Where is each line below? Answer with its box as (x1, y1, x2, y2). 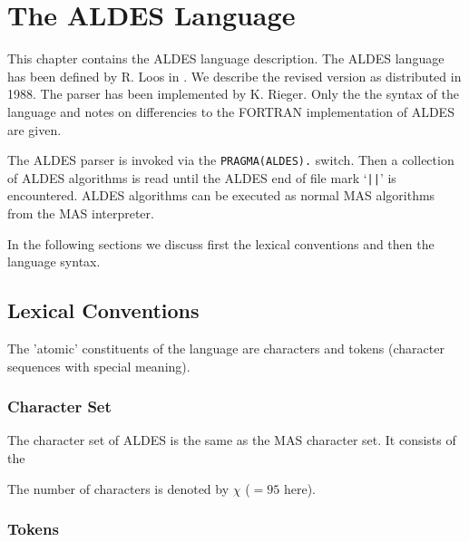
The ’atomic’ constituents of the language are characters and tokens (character (7, 338, 445, 357)
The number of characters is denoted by (7, 479, 230, 498)
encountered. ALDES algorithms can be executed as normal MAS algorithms (7, 186, 435, 205)
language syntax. (7, 252, 101, 271)
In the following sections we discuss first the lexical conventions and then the (7, 234, 435, 253)
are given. (7, 120, 62, 139)
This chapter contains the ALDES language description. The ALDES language (7, 49, 445, 68)
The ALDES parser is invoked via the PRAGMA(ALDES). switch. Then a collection (7, 150, 454, 169)
